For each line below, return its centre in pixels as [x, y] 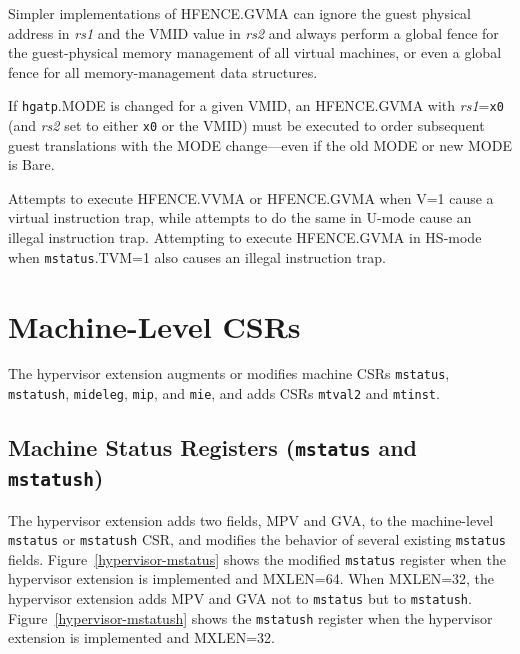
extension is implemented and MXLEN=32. [141, 637]
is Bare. [31, 164]
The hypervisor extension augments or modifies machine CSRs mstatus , [229, 373]
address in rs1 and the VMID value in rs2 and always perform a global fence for [253, 32]
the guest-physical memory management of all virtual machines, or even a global [255, 52]
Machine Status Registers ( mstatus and [213, 447]
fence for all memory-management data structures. [163, 71]
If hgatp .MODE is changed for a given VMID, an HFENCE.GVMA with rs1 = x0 [256, 105]
